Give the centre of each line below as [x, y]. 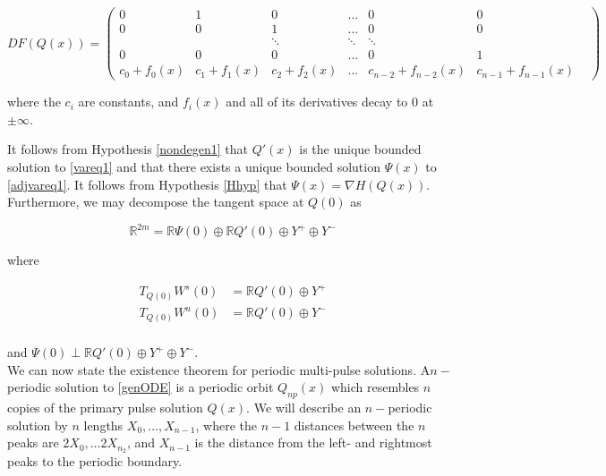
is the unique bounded [360, 149]
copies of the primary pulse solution [105, 407]
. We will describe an [304, 407]
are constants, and [128, 102]
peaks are [33, 442]
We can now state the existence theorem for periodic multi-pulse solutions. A [219, 369]
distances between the [354, 425]
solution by [38, 425]
